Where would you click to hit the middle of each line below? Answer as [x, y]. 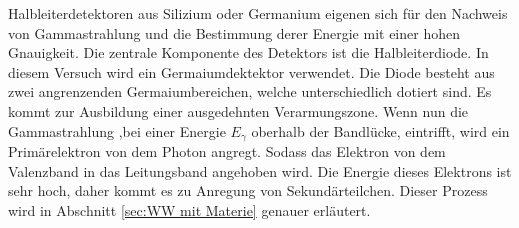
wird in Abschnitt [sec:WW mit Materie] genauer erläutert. [189, 209]
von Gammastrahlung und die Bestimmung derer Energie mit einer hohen [234, 32]
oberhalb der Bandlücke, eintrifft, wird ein [380, 130]
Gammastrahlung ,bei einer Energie [117, 130]
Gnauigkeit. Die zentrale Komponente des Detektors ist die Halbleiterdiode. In [248, 52]
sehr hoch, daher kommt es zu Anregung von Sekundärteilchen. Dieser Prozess [248, 190]
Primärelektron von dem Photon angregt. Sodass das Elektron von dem [227, 151]
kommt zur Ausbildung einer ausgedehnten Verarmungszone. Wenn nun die [238, 110]
